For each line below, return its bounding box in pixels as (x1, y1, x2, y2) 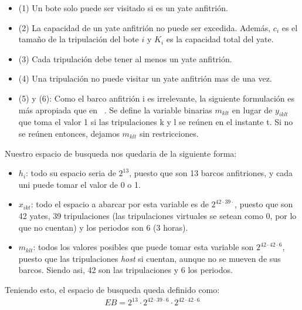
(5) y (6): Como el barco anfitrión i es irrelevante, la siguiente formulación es (18, 92, 294, 104)
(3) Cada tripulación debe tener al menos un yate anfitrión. (18, 52, 232, 65)
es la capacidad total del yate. (166, 33, 274, 45)
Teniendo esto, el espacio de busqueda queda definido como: (5, 283, 220, 295)
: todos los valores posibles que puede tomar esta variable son (33, 241, 254, 253)
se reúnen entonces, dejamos (18, 127, 120, 139)
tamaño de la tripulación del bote (18, 33, 139, 45)
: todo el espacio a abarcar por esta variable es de (30, 198, 209, 210)
